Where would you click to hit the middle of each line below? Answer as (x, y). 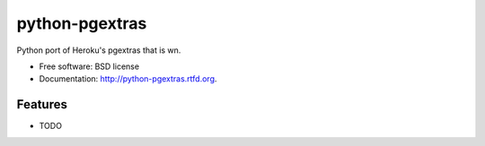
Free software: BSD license (89, 66)
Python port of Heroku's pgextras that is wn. (99, 50)
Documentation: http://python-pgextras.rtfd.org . (128, 79)
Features (42, 104)
